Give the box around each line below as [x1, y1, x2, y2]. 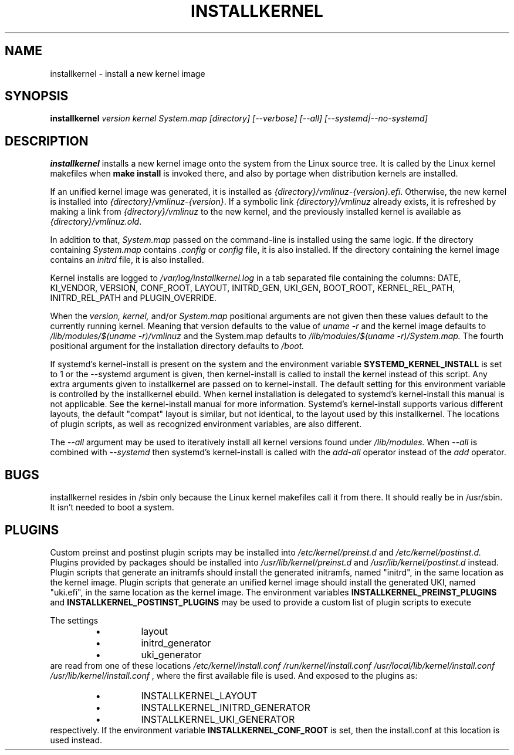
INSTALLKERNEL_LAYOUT [141, 689, 257, 702]
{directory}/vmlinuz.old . [50, 216, 142, 227]
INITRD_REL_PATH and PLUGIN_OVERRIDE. [50, 293, 217, 303]
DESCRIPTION [5, 133, 89, 148]
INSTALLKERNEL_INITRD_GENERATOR [141, 701, 310, 713]
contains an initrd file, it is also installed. [50, 255, 204, 265]
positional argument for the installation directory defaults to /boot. [50, 341, 305, 351]
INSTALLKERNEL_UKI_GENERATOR [141, 713, 295, 725]
